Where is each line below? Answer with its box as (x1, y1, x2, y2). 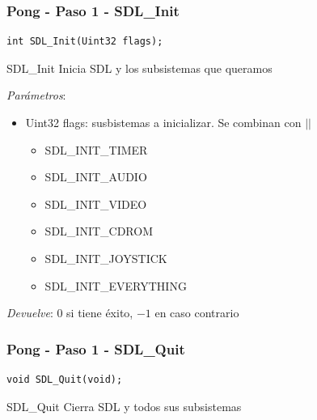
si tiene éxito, (66, 304, 133, 321)
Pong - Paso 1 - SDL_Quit (6, 338, 185, 358)
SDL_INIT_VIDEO (44, 195, 147, 212)
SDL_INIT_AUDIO (44, 168, 147, 185)
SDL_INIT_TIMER (44, 141, 148, 158)
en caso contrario (154, 304, 239, 321)
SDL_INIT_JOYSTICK (44, 249, 167, 266)
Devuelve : (6, 304, 53, 321)
